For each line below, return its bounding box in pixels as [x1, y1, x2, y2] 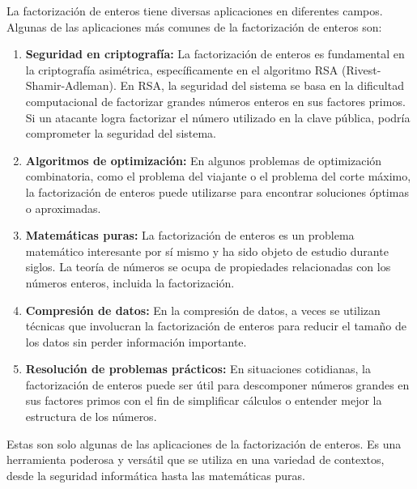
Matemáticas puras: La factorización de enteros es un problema [25, 227, 355, 244]
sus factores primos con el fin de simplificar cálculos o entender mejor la [25, 392, 382, 409]
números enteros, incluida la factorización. [25, 274, 235, 291]
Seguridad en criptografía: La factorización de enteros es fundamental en [25, 45, 405, 62]
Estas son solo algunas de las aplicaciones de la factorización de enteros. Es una [6, 435, 402, 452]
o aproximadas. [25, 199, 101, 216]
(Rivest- [341, 61, 381, 78]
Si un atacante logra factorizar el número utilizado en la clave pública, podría [25, 108, 411, 125]
